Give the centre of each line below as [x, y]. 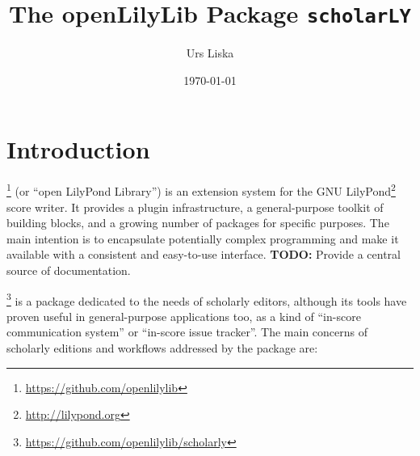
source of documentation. [69, 270]
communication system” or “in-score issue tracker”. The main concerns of [187, 332]
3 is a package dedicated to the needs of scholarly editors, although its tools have [207, 299]
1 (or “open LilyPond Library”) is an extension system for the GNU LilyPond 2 [201, 190]
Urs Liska [210, 53]
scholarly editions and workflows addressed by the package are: [162, 348]
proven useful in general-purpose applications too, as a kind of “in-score [184, 316]
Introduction [78, 149]
